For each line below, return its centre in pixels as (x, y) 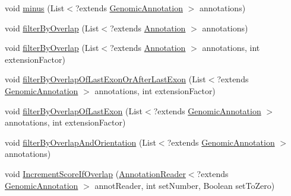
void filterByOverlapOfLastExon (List (74, 110)
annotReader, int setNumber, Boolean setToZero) (185, 185)
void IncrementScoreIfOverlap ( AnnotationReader (95, 173)
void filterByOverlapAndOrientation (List (80, 142)
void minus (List (35, 8)
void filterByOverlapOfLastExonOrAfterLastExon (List (105, 79)
